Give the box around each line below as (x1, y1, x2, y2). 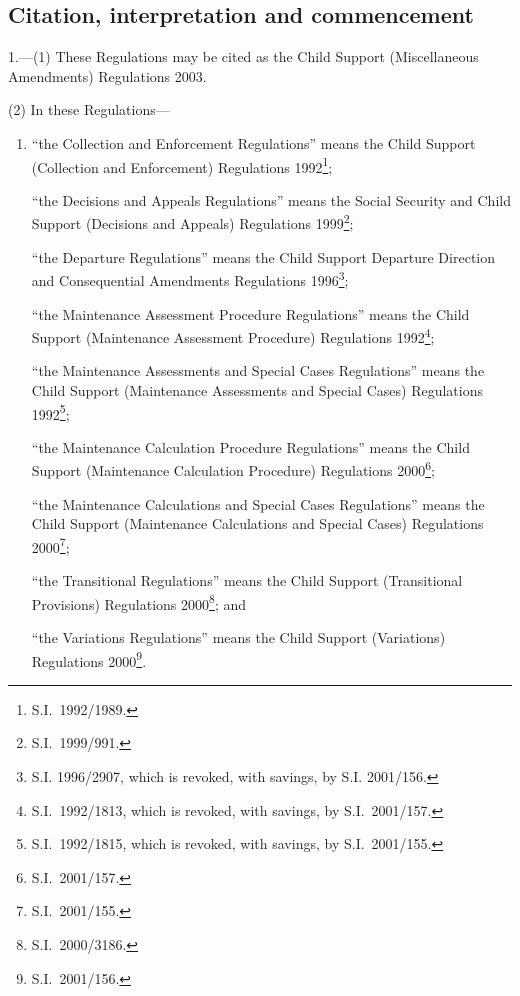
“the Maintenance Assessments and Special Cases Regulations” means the (31, 360, 485, 381)
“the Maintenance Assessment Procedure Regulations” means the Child (31, 303, 470, 324)
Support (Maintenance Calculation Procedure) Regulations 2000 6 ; (31, 457, 435, 481)
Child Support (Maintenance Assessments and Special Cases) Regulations (31, 379, 483, 400)
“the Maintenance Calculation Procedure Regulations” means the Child (31, 436, 470, 457)
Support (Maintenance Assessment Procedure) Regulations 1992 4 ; (31, 324, 435, 347)
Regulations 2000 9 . (31, 647, 147, 671)
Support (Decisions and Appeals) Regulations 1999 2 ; (31, 210, 354, 234)
